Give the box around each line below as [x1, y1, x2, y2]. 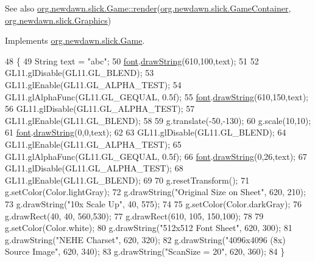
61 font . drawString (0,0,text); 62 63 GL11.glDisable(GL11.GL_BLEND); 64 [5, 126, 286, 139]
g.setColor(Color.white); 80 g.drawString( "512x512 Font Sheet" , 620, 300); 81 [5, 221, 292, 234]
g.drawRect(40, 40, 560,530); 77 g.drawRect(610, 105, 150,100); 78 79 [5, 209, 264, 222]
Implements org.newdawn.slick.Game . [5, 34, 145, 47]
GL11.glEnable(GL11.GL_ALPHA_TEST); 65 [5, 137, 182, 150]
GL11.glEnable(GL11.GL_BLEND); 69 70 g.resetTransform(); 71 [5, 173, 250, 186]
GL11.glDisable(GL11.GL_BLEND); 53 [5, 66, 154, 79]
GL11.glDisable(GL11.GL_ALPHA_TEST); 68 [5, 162, 183, 174]
